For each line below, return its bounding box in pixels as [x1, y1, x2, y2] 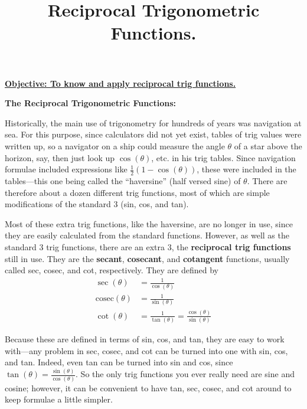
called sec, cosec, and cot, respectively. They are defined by [5, 264, 218, 276]
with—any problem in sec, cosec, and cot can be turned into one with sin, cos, [5, 344, 288, 356]
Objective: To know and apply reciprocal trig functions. [5, 77, 236, 89]
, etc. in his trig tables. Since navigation [151, 151, 296, 163]
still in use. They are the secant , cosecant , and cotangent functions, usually [5, 252, 290, 264]
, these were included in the [197, 163, 296, 175]
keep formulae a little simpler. [5, 393, 113, 405]
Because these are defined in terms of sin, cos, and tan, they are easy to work [5, 333, 285, 345]
